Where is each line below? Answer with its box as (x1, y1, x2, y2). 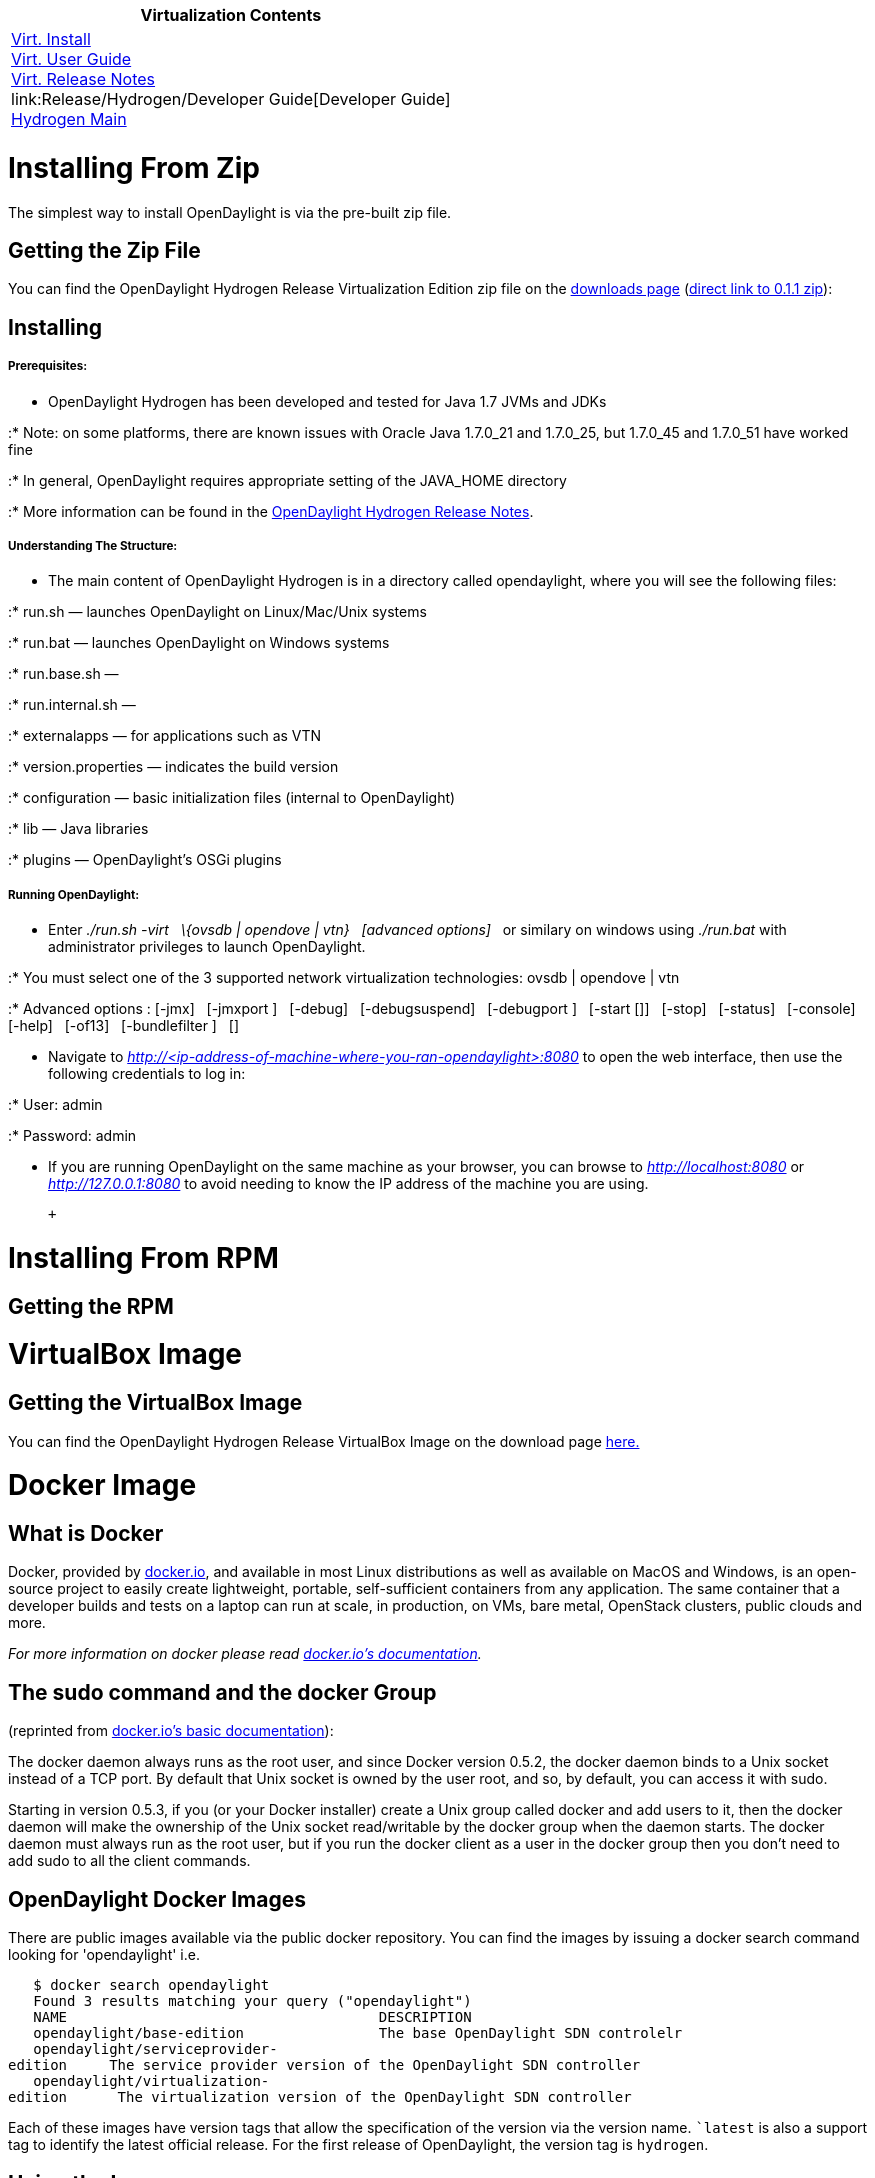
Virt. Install (11, 29, 91, 49)
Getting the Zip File (8, 237, 201, 263)
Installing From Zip (8, 150, 260, 185)
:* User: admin (8, 1096, 103, 1114)
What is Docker (8, 1521, 164, 1547)
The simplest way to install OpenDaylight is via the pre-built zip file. (8, 203, 452, 221)
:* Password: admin (8, 1127, 137, 1145)
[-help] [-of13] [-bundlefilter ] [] (8, 1017, 239, 1035)
